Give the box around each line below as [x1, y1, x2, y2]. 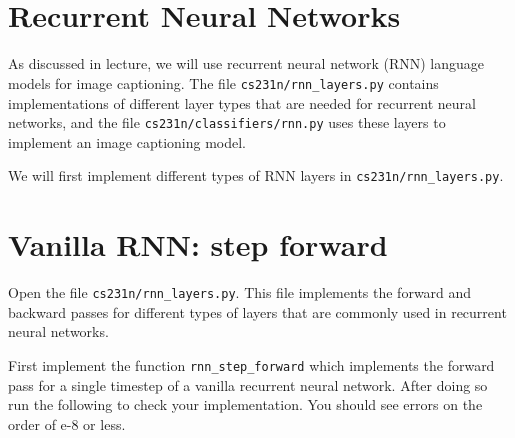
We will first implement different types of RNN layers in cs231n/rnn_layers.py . [8, 165, 504, 186]
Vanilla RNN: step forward [8, 224, 388, 265]
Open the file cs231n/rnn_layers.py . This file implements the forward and [8, 282, 472, 303]
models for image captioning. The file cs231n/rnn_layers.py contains [8, 72, 439, 93]
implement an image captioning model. [8, 131, 246, 152]
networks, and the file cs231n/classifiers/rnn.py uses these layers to [8, 112, 446, 133]
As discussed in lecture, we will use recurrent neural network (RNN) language [8, 53, 484, 74]
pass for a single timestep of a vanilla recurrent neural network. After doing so [8, 374, 488, 395]
